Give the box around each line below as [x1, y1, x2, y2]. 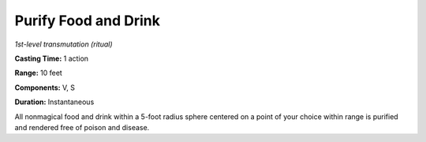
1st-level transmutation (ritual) [14, 39, 113, 49]
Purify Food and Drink [14, 12, 161, 29]
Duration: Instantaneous [14, 97, 95, 106]
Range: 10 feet [14, 68, 62, 78]
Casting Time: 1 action [14, 54, 89, 63]
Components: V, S [14, 83, 75, 92]
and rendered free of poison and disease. [14, 122, 150, 132]
